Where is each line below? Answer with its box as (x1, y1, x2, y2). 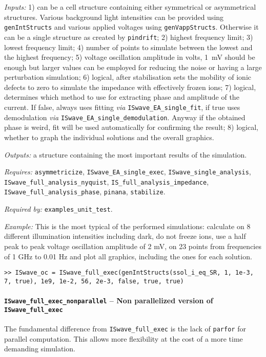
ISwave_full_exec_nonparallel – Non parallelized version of (4, 295, 213, 306)
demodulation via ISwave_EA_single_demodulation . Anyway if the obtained (4, 111, 245, 122)
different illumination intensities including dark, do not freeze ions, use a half (4, 231, 246, 241)
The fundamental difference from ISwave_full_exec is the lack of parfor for (4, 323, 246, 333)
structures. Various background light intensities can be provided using (4, 11, 224, 22)
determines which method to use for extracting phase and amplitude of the (4, 92, 239, 102)
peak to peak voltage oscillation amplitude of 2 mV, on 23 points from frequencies (4, 240, 261, 251)
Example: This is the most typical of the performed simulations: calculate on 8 (4, 220, 251, 231)
